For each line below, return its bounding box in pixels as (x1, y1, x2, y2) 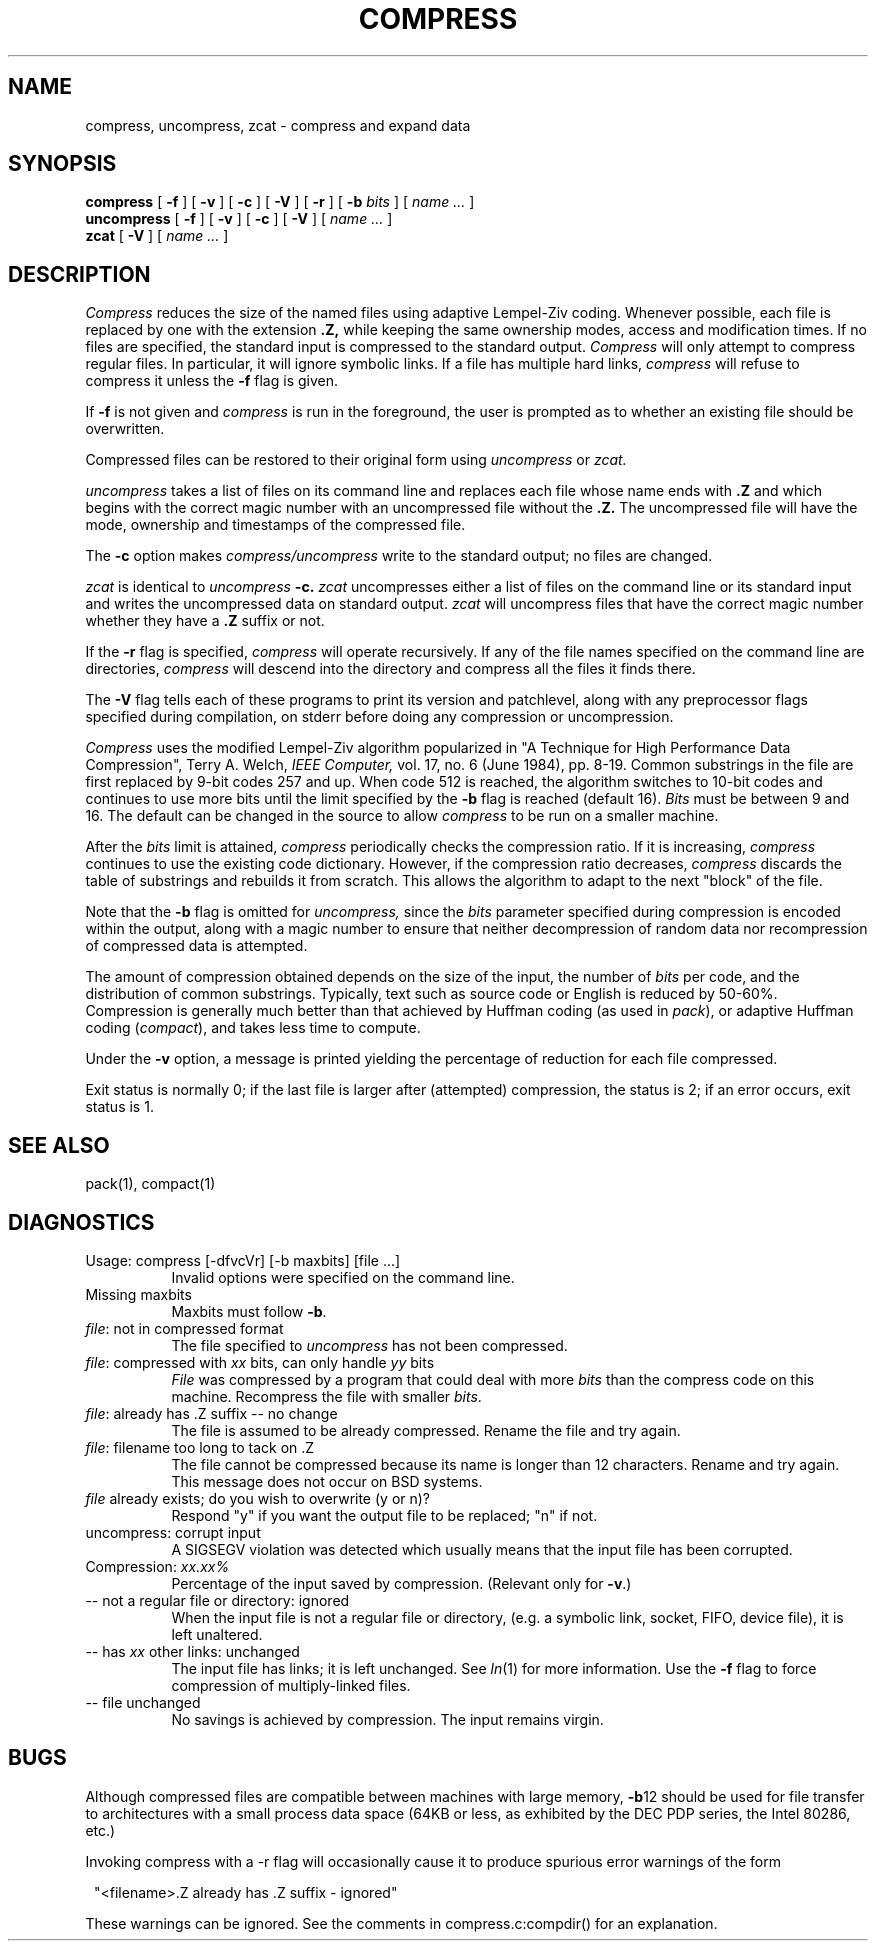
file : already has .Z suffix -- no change (85, 1404, 338, 1422)
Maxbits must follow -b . (171, 1302, 327, 1320)
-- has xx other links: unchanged (85, 1642, 300, 1660)
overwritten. (85, 420, 165, 438)
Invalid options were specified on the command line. (171, 1268, 515, 1286)
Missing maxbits (85, 1285, 192, 1303)
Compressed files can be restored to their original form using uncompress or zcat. (85, 451, 627, 469)
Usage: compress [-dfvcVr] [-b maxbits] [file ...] (85, 1251, 401, 1269)
